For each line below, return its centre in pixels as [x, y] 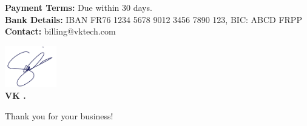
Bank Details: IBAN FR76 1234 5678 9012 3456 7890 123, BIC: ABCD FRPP [153, 19]
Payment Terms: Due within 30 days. [79, 7]
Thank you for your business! [59, 116]
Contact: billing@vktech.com [60, 31]
